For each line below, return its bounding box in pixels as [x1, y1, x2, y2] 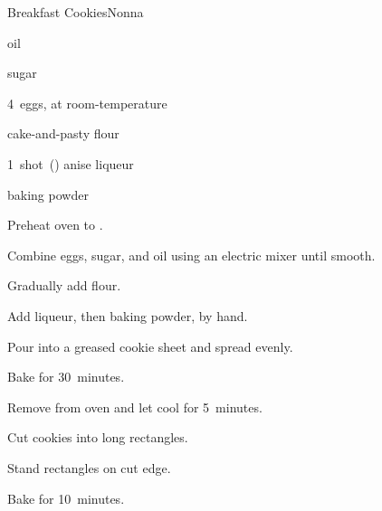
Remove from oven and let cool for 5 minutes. [7, 397, 263, 416]
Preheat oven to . [7, 215, 103, 234]
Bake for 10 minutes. [7, 488, 125, 507]
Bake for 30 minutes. [7, 367, 125, 386]
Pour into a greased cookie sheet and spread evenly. [7, 336, 293, 355]
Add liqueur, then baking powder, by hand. [7, 306, 248, 325]
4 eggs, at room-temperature [7, 93, 167, 112]
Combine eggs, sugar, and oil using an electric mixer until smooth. [7, 245, 376, 264]
